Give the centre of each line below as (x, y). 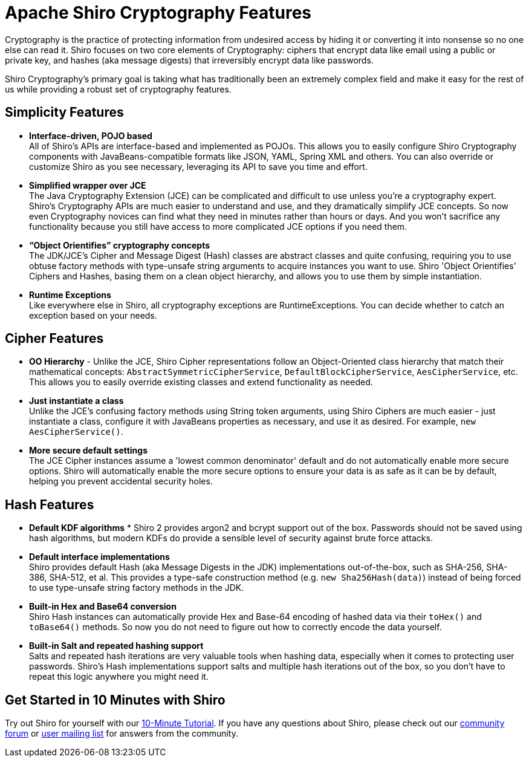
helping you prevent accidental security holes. (121, 481)
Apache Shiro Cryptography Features (158, 13)
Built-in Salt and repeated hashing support (116, 646)
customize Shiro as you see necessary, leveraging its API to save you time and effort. (198, 166)
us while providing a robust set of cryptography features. (118, 89)
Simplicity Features (64, 112)
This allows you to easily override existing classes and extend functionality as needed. (201, 382)
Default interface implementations (99, 557)
